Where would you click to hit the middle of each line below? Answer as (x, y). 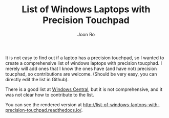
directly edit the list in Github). (37, 79)
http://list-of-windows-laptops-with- (121, 104)
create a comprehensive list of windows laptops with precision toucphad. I (84, 63)
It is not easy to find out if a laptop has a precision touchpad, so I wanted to (85, 58)
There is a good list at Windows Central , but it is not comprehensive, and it (84, 89)
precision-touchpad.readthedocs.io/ (44, 110)
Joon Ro (86, 34)
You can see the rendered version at (44, 104)
